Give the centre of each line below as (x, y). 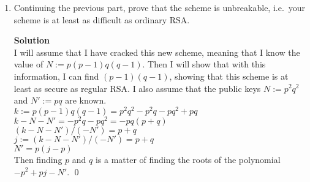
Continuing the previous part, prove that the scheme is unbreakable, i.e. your (160, 7)
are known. (86, 100)
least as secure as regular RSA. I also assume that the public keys (137, 88)
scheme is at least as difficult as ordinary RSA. (102, 19)
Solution (32, 40)
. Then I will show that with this (204, 64)
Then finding (38, 159)
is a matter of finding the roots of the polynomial (188, 159)
